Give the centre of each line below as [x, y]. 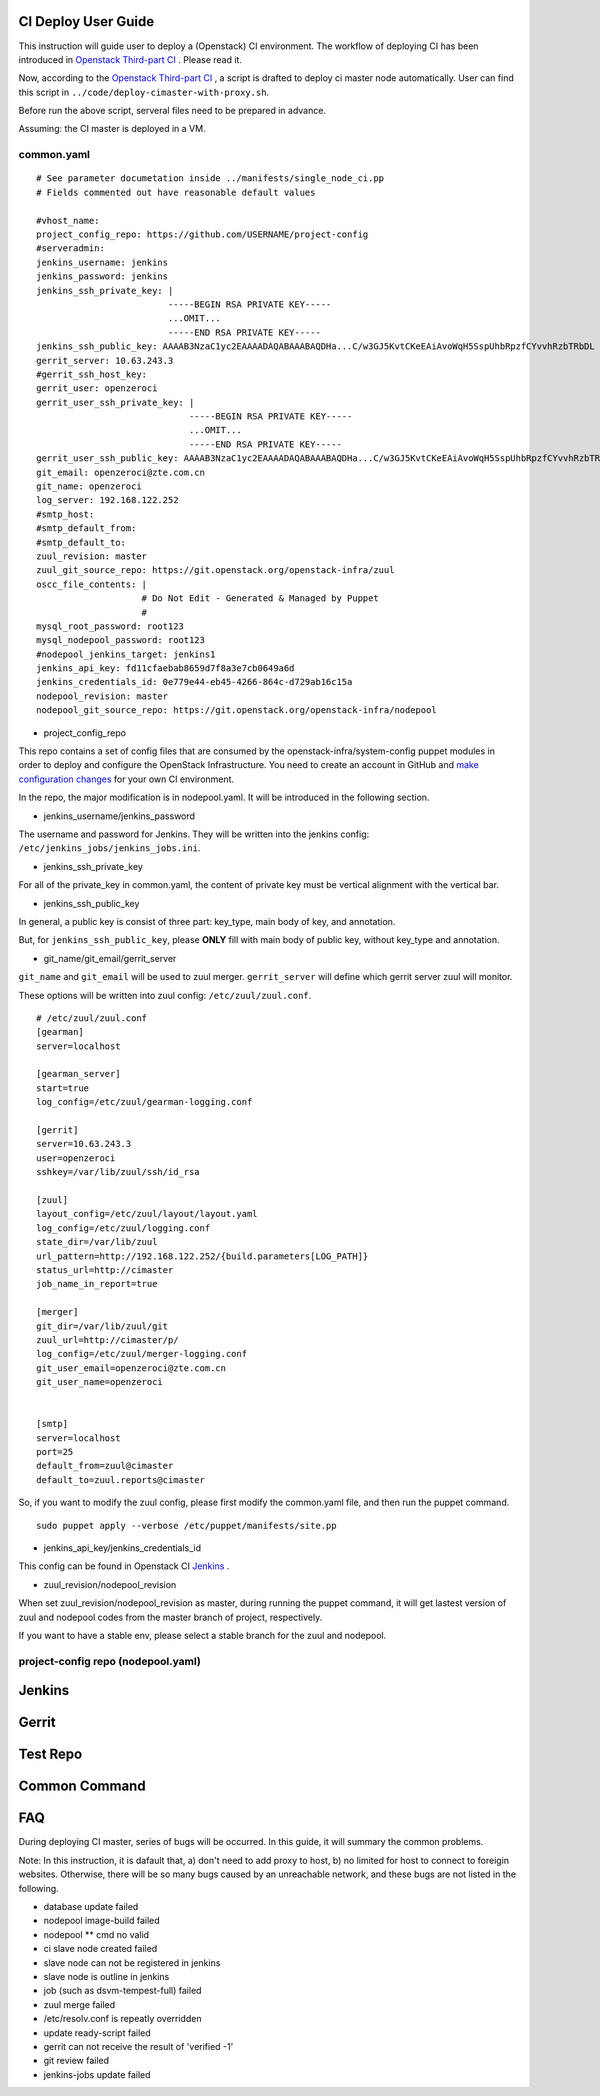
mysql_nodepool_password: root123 [120, 640]
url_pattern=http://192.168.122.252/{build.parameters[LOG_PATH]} [202, 1256]
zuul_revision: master [92, 556]
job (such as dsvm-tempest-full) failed [122, 1991]
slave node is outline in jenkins [106, 1976]
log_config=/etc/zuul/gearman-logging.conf [144, 1102]
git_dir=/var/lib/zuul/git [102, 1326]
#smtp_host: [65, 514]
